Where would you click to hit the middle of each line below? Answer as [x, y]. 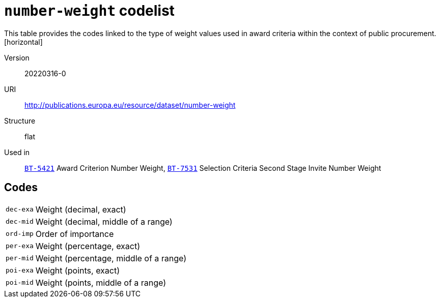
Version [17, 57]
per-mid [20, 258]
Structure [20, 120]
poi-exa [20, 270]
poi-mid [20, 283]
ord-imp [20, 234]
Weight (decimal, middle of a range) [104, 221]
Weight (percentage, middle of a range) [111, 258]
